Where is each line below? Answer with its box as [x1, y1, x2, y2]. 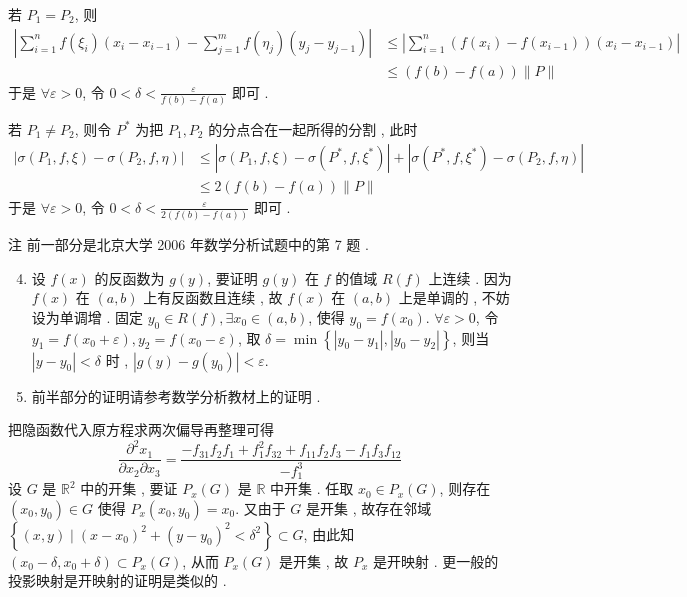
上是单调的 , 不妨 [398, 287, 510, 308]
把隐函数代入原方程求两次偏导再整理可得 [8, 419, 274, 440]
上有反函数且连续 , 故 [143, 287, 283, 308]
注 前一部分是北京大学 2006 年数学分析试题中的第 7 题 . [8, 233, 369, 254]
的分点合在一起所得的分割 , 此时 [208, 118, 418, 139]
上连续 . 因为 [428, 267, 512, 288]
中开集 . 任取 [270, 478, 354, 499]
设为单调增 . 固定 [31, 306, 144, 327]
